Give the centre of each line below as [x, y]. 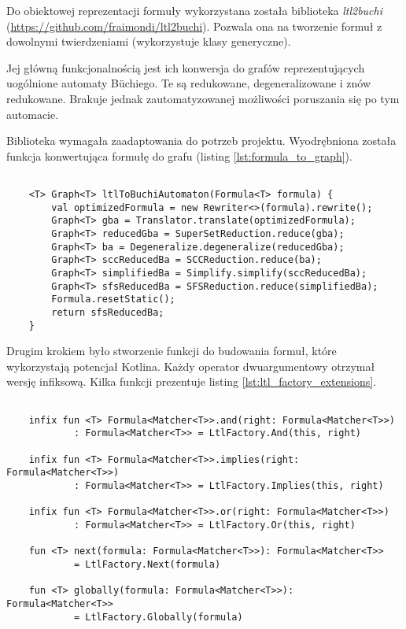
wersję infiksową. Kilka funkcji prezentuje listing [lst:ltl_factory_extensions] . [192, 381]
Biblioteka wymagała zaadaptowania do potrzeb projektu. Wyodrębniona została [201, 141]
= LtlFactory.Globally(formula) [158, 617]
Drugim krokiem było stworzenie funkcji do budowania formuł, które [172, 351]
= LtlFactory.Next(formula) [147, 564]
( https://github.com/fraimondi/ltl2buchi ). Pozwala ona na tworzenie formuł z [194, 26]
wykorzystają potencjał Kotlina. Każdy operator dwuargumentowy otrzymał [191, 366]
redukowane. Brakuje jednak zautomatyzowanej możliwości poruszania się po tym [203, 98]
